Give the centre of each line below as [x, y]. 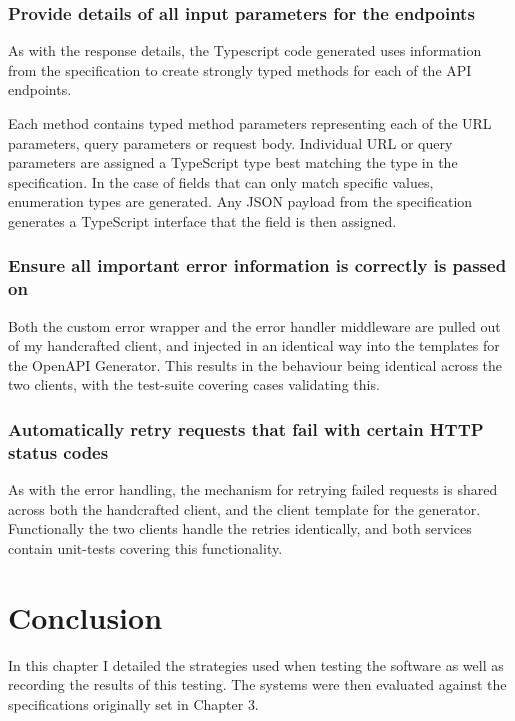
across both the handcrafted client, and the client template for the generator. [244, 508]
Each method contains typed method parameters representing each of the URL [250, 123]
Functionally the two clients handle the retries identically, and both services [240, 528]
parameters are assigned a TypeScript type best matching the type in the [233, 162]
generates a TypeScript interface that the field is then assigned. [202, 220]
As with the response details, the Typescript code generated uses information [245, 50]
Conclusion [85, 616]
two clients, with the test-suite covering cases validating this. [194, 384]
